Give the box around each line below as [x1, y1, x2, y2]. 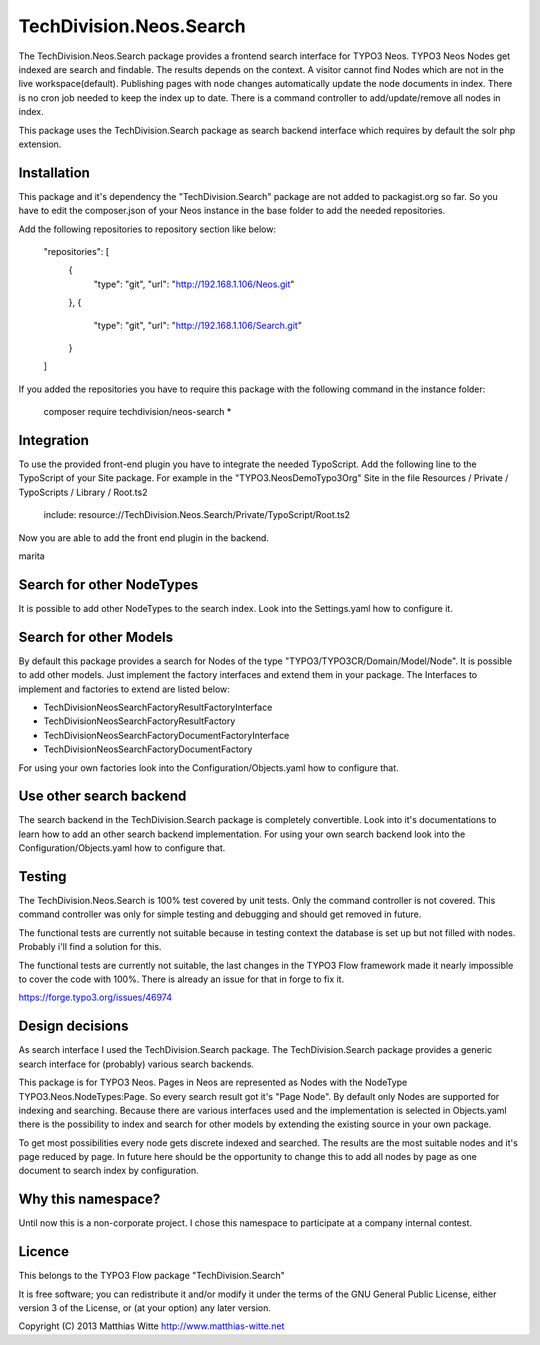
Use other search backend [18, 788, 187, 805]
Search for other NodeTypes [18, 576, 199, 593]
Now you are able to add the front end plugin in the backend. [18, 531, 270, 544]
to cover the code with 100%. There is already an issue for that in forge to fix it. [18, 973, 345, 985]
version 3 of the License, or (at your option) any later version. [18, 1302, 272, 1314]
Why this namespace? [18, 1191, 161, 1208]
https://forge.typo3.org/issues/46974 [18, 991, 172, 1004]
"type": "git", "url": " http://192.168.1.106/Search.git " [93, 319, 302, 331]
